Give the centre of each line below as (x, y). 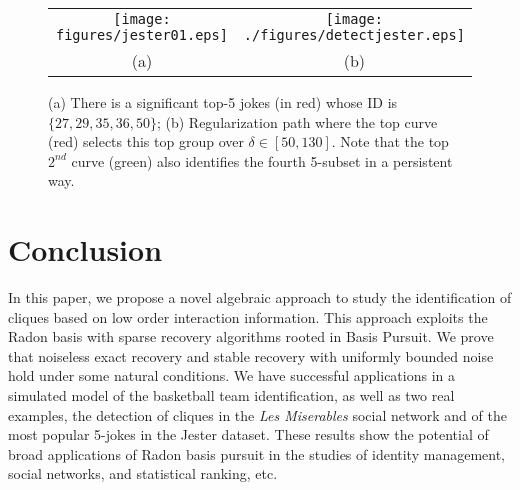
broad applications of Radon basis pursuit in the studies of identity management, (256, 453)
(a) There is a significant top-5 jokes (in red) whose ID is (223, 102)
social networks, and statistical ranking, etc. (143, 473)
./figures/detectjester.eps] (354, 35)
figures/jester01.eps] (142, 35)
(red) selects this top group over (146, 141)
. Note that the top (390, 141)
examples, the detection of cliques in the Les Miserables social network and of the (257, 414)
